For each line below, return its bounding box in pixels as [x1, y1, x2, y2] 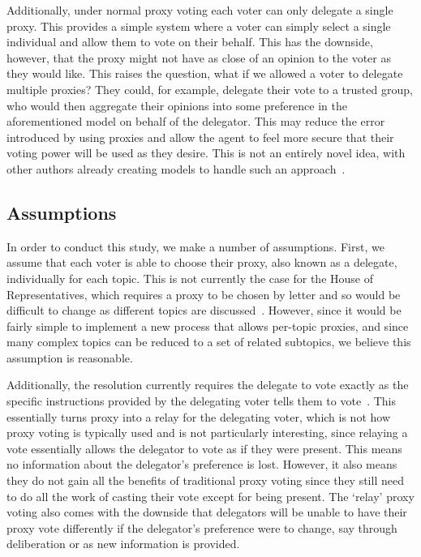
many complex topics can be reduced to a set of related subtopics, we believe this [6, 333, 411, 350]
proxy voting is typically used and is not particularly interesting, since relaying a [6, 424, 408, 441]
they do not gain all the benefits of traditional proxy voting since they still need [6, 472, 404, 489]
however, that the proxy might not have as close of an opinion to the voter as [6, 49, 391, 66]
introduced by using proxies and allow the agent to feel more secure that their [6, 128, 394, 145]
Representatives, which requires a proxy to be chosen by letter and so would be [6, 285, 401, 302]
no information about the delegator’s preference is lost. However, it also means [6, 456, 397, 473]
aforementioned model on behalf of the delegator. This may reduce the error [6, 113, 385, 130]
